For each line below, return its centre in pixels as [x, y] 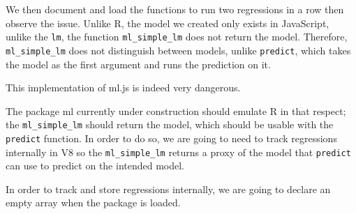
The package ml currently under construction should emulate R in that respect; [176, 110]
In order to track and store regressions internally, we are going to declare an [168, 189]
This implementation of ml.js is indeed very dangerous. [123, 87]
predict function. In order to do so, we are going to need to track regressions [171, 138]
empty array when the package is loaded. [93, 202]
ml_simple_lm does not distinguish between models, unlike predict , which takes [178, 50]
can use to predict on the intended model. [95, 166]
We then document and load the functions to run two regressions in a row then [175, 9]
